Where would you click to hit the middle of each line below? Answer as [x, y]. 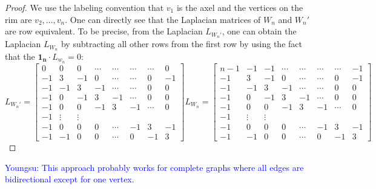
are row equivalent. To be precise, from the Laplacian [104, 31]
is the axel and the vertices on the [240, 7]
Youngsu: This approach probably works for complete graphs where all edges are [154, 167]
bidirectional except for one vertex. [70, 179]
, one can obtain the [259, 31]
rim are [18, 19]
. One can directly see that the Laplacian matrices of [163, 19]
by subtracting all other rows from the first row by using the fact [181, 44]
